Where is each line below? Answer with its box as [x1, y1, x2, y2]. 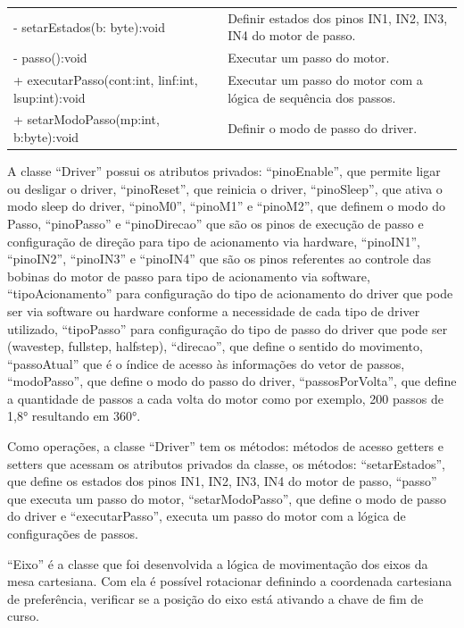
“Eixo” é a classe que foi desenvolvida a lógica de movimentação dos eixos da [7, 554, 428, 573]
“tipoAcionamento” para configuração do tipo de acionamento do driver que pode [7, 284, 453, 303]
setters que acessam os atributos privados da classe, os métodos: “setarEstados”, [7, 454, 445, 473]
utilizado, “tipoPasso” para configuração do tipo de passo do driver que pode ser [7, 319, 448, 338]
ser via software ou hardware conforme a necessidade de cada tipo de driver [7, 301, 420, 320]
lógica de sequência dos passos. [228, 88, 396, 106]
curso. [7, 607, 39, 625]
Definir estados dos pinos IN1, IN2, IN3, [228, 8, 448, 27]
